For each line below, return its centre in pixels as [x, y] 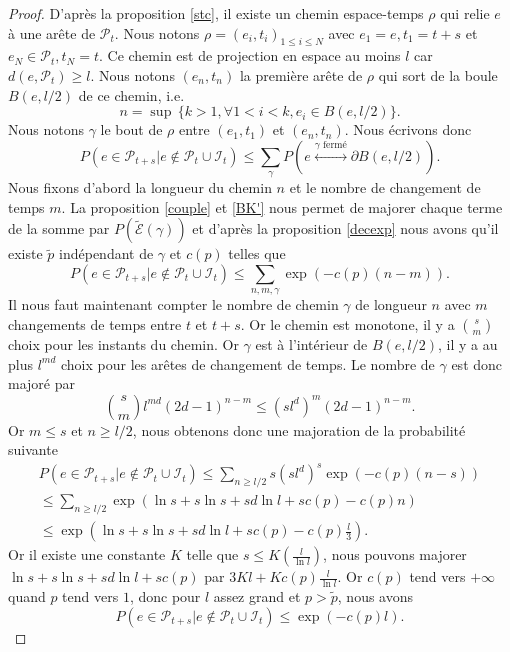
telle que [212, 554]
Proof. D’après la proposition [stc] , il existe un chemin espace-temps [216, 13]
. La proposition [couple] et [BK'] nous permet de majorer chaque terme [282, 206]
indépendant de [106, 253]
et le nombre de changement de [385, 187]
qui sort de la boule [438, 74]
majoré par [41, 383]
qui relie [465, 13]
